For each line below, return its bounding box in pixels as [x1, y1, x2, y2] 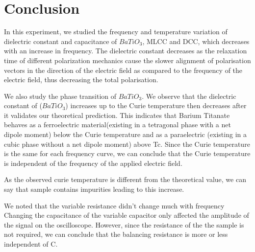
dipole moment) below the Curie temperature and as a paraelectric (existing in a [4, 129, 247, 139]
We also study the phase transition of [4, 91, 117, 101]
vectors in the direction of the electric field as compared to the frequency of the [4, 65, 243, 75]
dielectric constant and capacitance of [4, 36, 117, 46]
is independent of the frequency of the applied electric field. [4, 158, 182, 168]
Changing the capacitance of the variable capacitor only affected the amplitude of [4, 210, 249, 220]
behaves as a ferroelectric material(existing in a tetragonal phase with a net [4, 119, 231, 130]
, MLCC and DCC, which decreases [142, 36, 250, 46]
